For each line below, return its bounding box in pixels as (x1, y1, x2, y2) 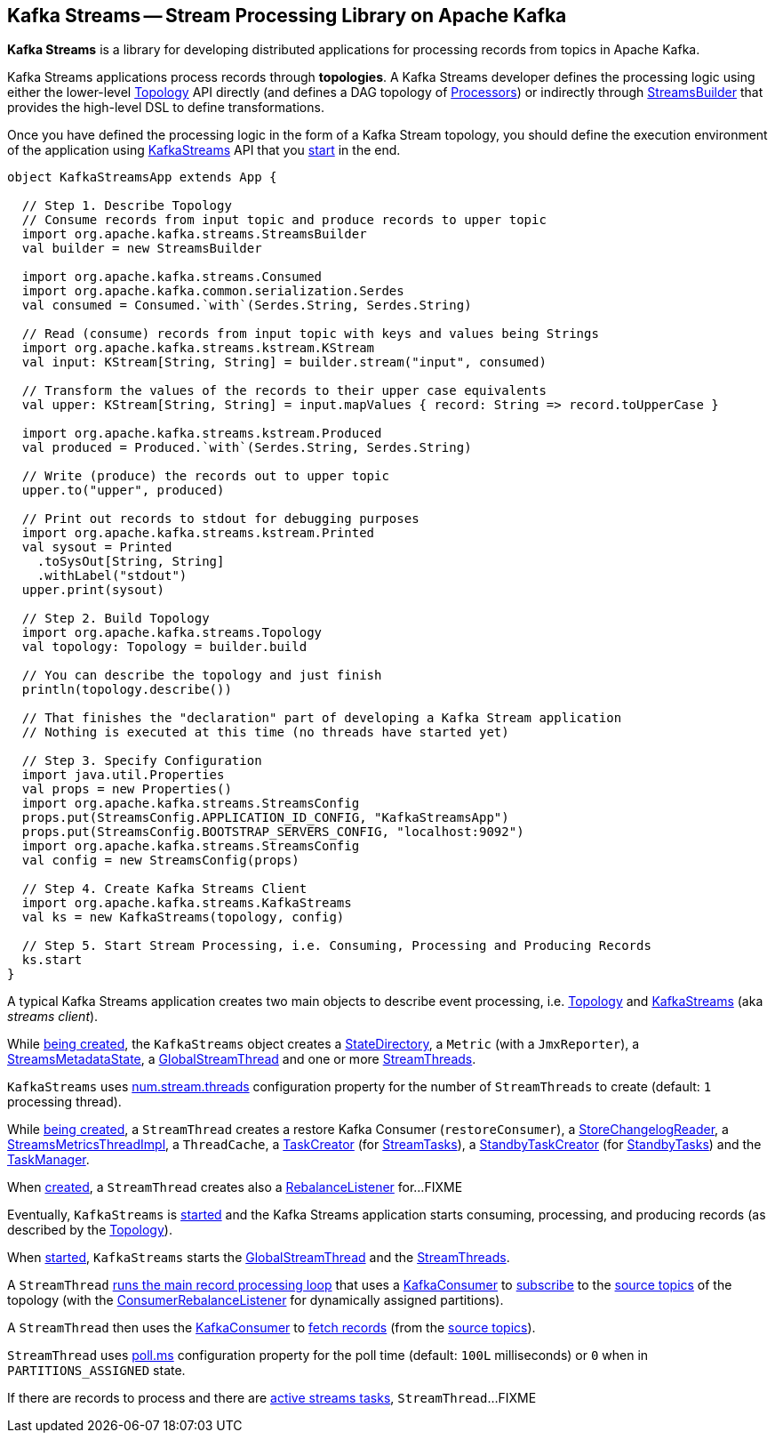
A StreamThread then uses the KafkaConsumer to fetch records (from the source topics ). (7, 1320, 536, 1336)
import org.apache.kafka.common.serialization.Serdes (21, 284, 404, 299)
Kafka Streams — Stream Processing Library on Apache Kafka (7, 4, 567, 27)
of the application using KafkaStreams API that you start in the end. (7, 142, 401, 158)
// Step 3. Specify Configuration (21, 753, 262, 768)
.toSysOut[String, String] (36, 554, 225, 569)
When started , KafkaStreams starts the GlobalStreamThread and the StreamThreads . (7, 1250, 510, 1266)
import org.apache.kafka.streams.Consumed (21, 269, 323, 285)
